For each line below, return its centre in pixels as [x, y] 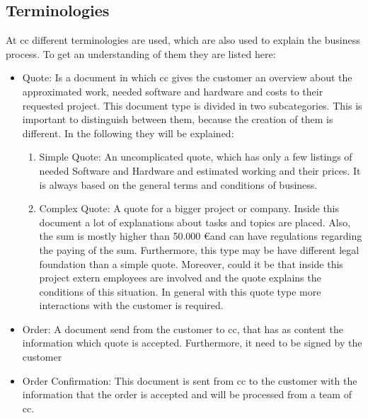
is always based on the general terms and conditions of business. [178, 184]
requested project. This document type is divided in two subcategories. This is [192, 105]
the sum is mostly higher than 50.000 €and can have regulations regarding [201, 236]
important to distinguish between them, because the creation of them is [178, 119]
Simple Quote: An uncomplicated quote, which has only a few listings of [196, 157]
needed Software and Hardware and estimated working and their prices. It [200, 170]
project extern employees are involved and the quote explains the [180, 278]
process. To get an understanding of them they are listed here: [141, 53]
